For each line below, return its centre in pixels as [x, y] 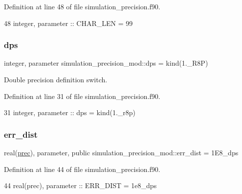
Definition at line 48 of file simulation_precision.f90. [82, 6]
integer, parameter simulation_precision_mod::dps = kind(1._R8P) [106, 63]
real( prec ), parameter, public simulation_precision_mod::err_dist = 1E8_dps [121, 152]
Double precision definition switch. [56, 79]
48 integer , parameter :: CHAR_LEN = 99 [68, 23]
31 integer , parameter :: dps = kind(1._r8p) [70, 112]
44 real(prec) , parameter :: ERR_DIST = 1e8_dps [80, 185]
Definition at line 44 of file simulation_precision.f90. [82, 169]
